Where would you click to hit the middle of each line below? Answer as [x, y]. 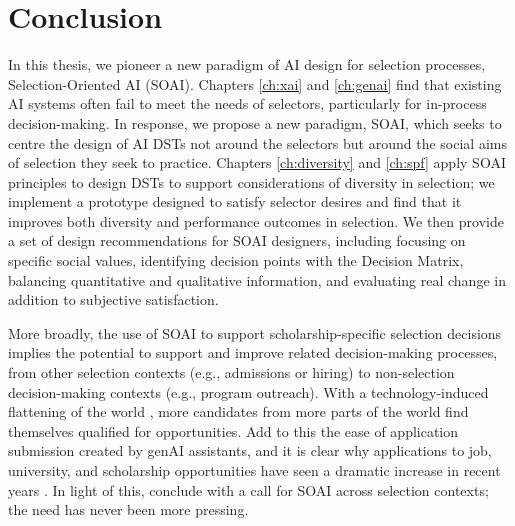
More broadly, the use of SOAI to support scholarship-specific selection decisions [255, 332]
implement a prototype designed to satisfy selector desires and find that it [235, 201]
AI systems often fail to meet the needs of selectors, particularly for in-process [247, 103]
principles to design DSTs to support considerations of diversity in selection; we [251, 181]
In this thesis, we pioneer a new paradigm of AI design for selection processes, [247, 64]
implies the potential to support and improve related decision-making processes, [253, 352]
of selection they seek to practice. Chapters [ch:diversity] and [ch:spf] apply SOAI [257, 162]
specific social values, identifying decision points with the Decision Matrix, [236, 260]
